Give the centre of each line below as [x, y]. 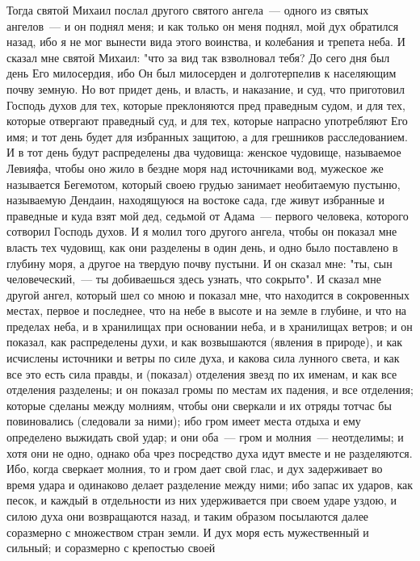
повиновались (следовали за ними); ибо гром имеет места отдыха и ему [184, 421]
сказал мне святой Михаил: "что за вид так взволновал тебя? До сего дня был [198, 57]
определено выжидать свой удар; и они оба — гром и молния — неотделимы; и [205, 437]
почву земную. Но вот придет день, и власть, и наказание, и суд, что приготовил [206, 88]
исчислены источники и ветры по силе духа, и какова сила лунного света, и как [203, 358]
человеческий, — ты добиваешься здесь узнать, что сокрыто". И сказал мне [194, 279]
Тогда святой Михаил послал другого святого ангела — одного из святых [188, 10]
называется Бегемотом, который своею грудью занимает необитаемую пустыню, [204, 184]
